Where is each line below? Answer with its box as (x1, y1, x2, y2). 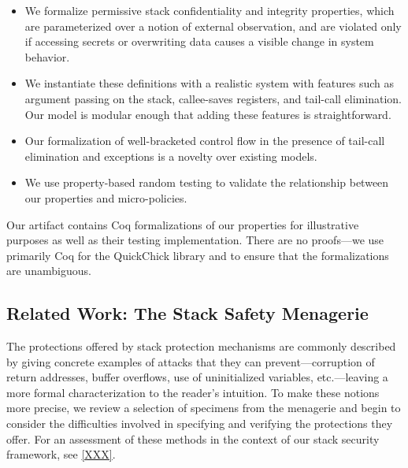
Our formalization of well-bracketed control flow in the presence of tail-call (24, 132, 385, 149)
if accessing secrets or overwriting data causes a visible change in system (24, 33, 374, 50)
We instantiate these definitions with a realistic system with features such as (24, 75, 394, 91)
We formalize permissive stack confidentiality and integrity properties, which (24, 2, 395, 18)
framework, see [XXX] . (6, 446, 116, 462)
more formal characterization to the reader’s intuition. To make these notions (6, 384, 380, 400)
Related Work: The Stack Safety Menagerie (6, 301, 369, 325)
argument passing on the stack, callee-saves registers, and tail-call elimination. (24, 90, 402, 106)
